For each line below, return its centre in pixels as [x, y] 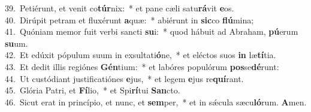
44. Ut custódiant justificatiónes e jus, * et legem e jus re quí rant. [124, 78]
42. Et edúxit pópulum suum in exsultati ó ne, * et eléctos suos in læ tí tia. [141, 55]
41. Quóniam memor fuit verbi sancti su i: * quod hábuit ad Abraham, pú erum [152, 31]
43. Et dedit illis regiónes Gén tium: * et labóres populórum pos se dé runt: [142, 66]
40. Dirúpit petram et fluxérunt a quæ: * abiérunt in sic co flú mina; [129, 19]
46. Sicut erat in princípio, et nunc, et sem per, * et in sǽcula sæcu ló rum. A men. [156, 102]
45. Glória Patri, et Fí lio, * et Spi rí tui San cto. [93, 90]
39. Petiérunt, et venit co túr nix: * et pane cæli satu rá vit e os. [120, 8]
